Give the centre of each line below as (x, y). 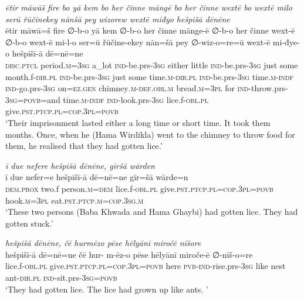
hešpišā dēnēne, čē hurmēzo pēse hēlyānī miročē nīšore (103, 243)
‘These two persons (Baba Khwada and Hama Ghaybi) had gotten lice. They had (152, 212)
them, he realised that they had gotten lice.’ (84, 146)
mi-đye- (286, 41)
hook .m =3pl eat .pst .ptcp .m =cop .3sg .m (75, 200)
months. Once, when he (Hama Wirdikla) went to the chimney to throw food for (150, 134)
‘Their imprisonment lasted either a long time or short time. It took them (138, 122)
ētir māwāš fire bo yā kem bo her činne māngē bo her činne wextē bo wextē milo (149, 7)
